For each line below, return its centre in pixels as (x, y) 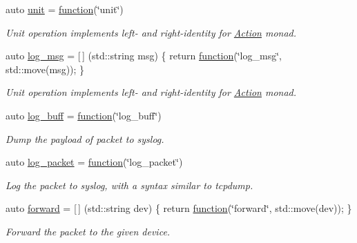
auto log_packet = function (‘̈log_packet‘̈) (94, 162)
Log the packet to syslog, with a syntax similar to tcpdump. (129, 185)
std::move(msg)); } (45, 69)
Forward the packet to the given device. (88, 231)
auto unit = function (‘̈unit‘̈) (65, 9)
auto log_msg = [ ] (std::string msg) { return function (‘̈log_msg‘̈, (144, 56)
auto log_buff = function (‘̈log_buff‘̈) (84, 115)
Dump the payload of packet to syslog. (85, 138)
